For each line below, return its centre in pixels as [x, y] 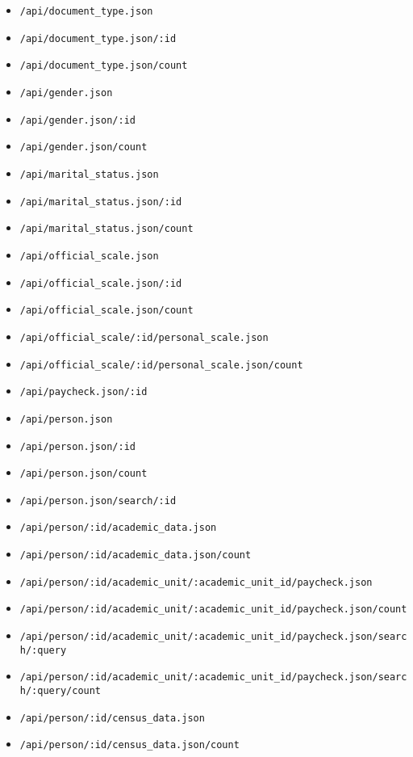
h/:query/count [60, 691]
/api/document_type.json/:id [98, 38]
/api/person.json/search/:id [98, 500]
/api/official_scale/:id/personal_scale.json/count [161, 365]
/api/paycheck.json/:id [83, 392]
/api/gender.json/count [83, 147]
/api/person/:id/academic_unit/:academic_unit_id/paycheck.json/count [213, 610]
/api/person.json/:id [77, 446]
